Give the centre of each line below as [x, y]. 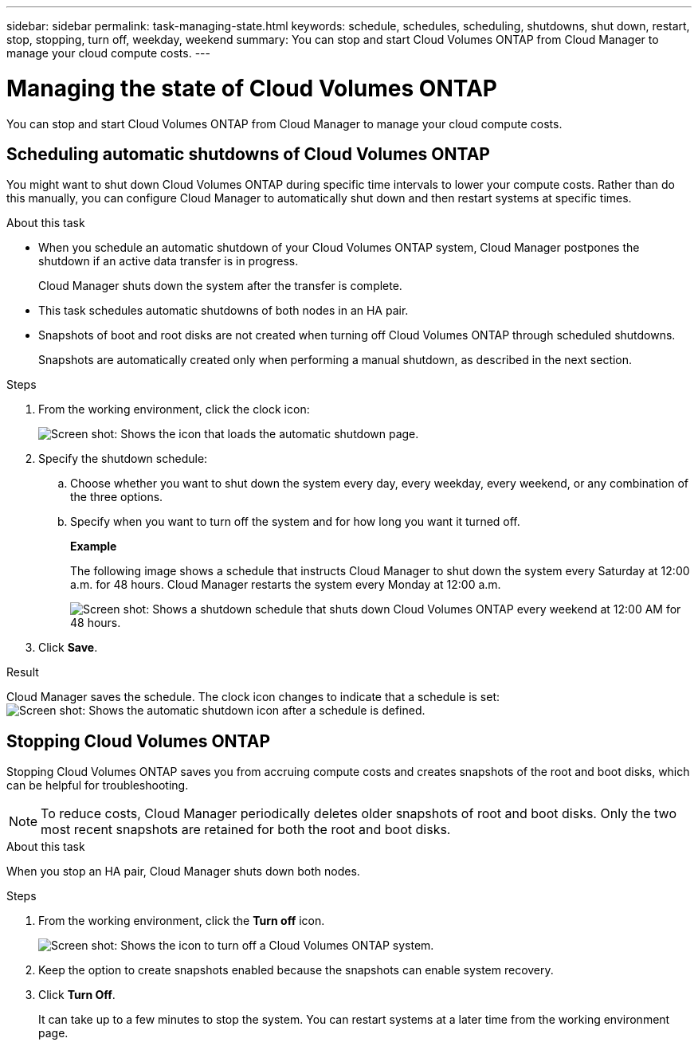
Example [94, 547]
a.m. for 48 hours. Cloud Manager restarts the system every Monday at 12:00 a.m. [286, 585]
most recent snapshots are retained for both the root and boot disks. [246, 830]
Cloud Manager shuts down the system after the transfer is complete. [220, 286]
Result [23, 672]
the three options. [117, 497]
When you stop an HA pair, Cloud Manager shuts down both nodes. [183, 872]
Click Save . [68, 648]
